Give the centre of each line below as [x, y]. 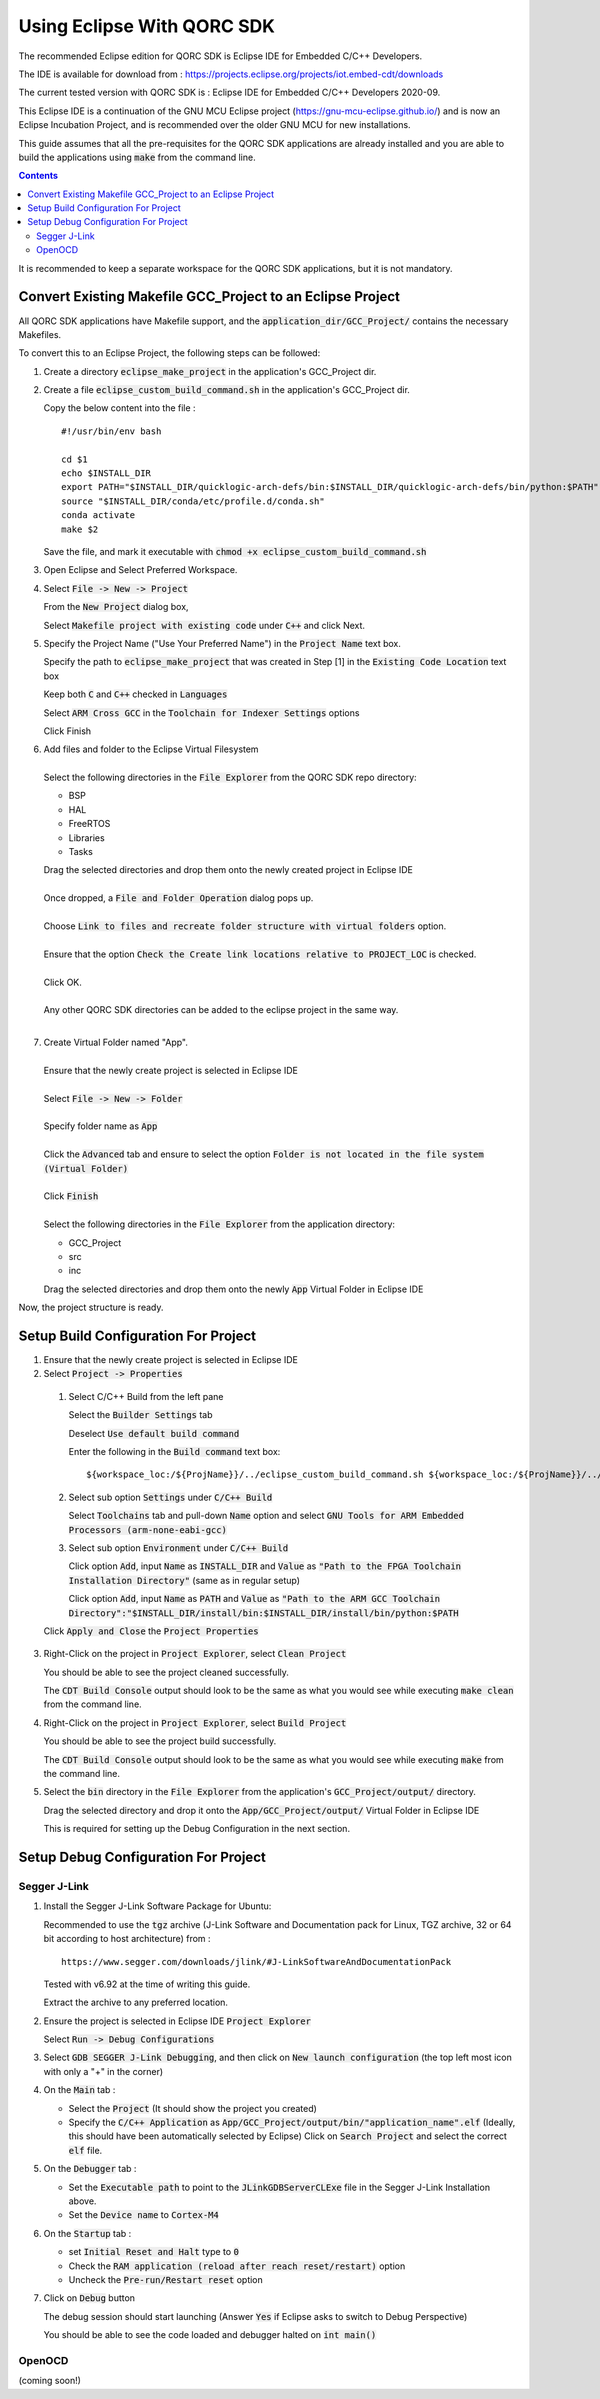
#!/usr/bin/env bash [111, 431]
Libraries [86, 837]
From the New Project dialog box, [116, 607]
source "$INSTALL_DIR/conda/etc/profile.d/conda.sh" [193, 501]
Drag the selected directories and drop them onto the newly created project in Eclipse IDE [228, 870]
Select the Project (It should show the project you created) [192, 2108]
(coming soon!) [50, 2381]
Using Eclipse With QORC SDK [146, 26]
